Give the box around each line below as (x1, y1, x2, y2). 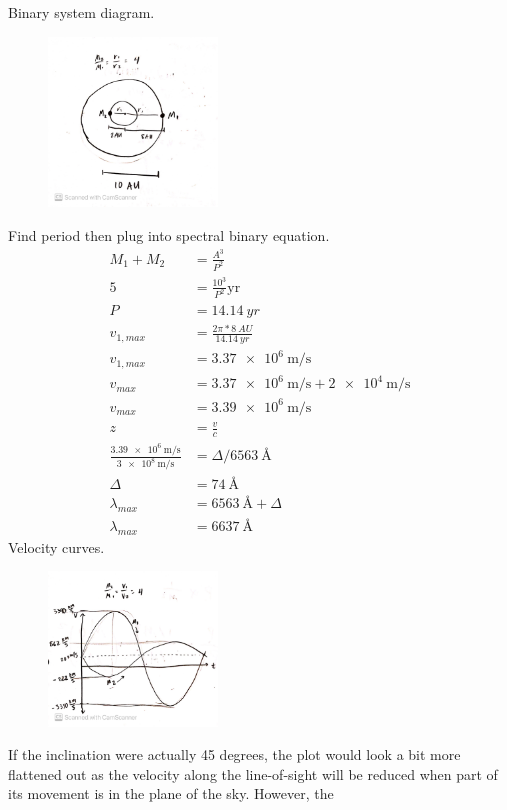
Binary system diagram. (8, 2, 155, 22)
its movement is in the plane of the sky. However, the (8, 783, 334, 804)
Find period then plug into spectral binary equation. (8, 224, 330, 245)
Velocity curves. (8, 536, 105, 557)
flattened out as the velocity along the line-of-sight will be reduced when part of (8, 763, 498, 784)
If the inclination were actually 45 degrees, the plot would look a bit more (8, 744, 461, 765)
